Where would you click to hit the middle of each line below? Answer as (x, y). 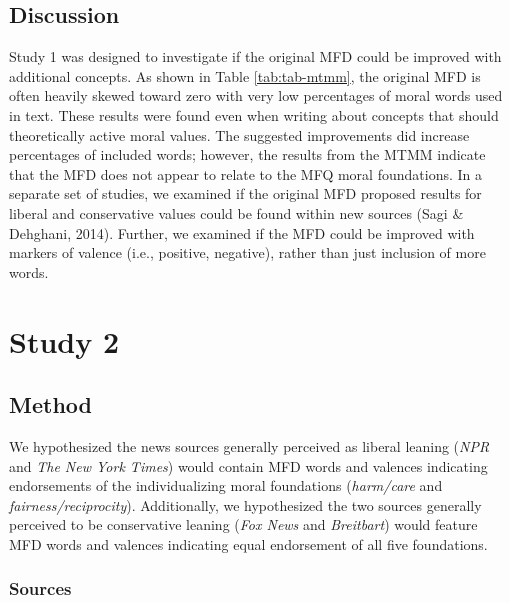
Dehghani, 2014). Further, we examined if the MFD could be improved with (242, 232)
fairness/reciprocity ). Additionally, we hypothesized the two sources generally (245, 504)
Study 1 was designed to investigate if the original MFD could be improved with (255, 56)
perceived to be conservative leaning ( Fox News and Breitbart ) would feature (243, 524)
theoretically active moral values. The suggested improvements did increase (239, 134)
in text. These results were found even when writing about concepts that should (254, 114)
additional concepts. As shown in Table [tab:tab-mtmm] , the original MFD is (245, 75)
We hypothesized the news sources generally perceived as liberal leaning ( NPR (249, 445)
